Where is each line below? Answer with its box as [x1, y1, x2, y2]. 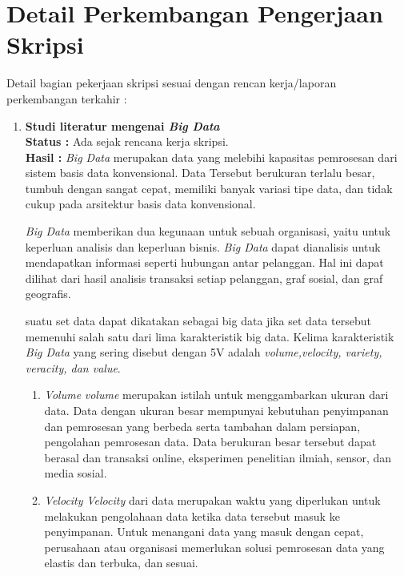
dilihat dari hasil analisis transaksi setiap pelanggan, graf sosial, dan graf [25, 269, 383, 286]
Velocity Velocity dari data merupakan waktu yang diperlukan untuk [44, 491, 381, 508]
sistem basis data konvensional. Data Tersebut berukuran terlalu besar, [25, 164, 375, 181]
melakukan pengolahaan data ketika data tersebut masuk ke [44, 507, 340, 524]
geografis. [25, 285, 71, 302]
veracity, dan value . [25, 359, 121, 376]
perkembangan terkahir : [6, 90, 127, 107]
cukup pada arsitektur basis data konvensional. [25, 195, 256, 212]
